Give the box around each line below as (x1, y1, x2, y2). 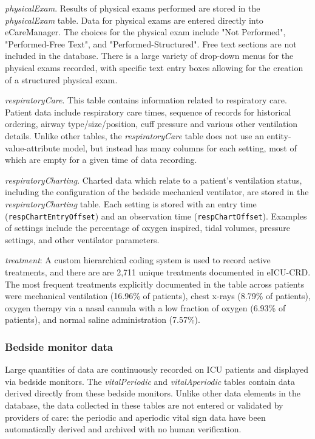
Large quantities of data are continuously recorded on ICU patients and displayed (5, 363, 309, 376)
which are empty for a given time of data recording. (5, 153, 197, 166)
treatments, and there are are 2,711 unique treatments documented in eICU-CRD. (5, 265, 311, 278)
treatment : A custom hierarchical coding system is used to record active (5, 254, 271, 266)
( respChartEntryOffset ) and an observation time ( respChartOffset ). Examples (5, 209, 307, 222)
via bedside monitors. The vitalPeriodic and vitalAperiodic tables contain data (5, 375, 296, 387)
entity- (266, 129, 291, 142)
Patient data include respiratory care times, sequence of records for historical (5, 105, 291, 118)
